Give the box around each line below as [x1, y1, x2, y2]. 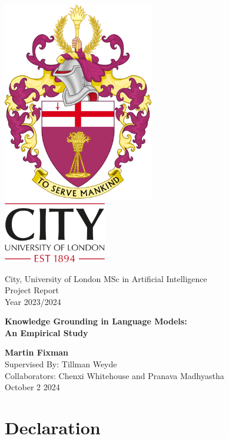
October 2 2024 [5, 381, 60, 393]
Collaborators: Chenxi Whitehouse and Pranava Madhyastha [5, 369, 224, 381]
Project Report [5, 284, 59, 296]
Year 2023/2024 [5, 295, 61, 307]
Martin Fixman [5, 346, 69, 358]
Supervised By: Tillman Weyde [5, 358, 117, 370]
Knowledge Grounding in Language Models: [5, 315, 187, 327]
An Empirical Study [5, 326, 88, 339]
